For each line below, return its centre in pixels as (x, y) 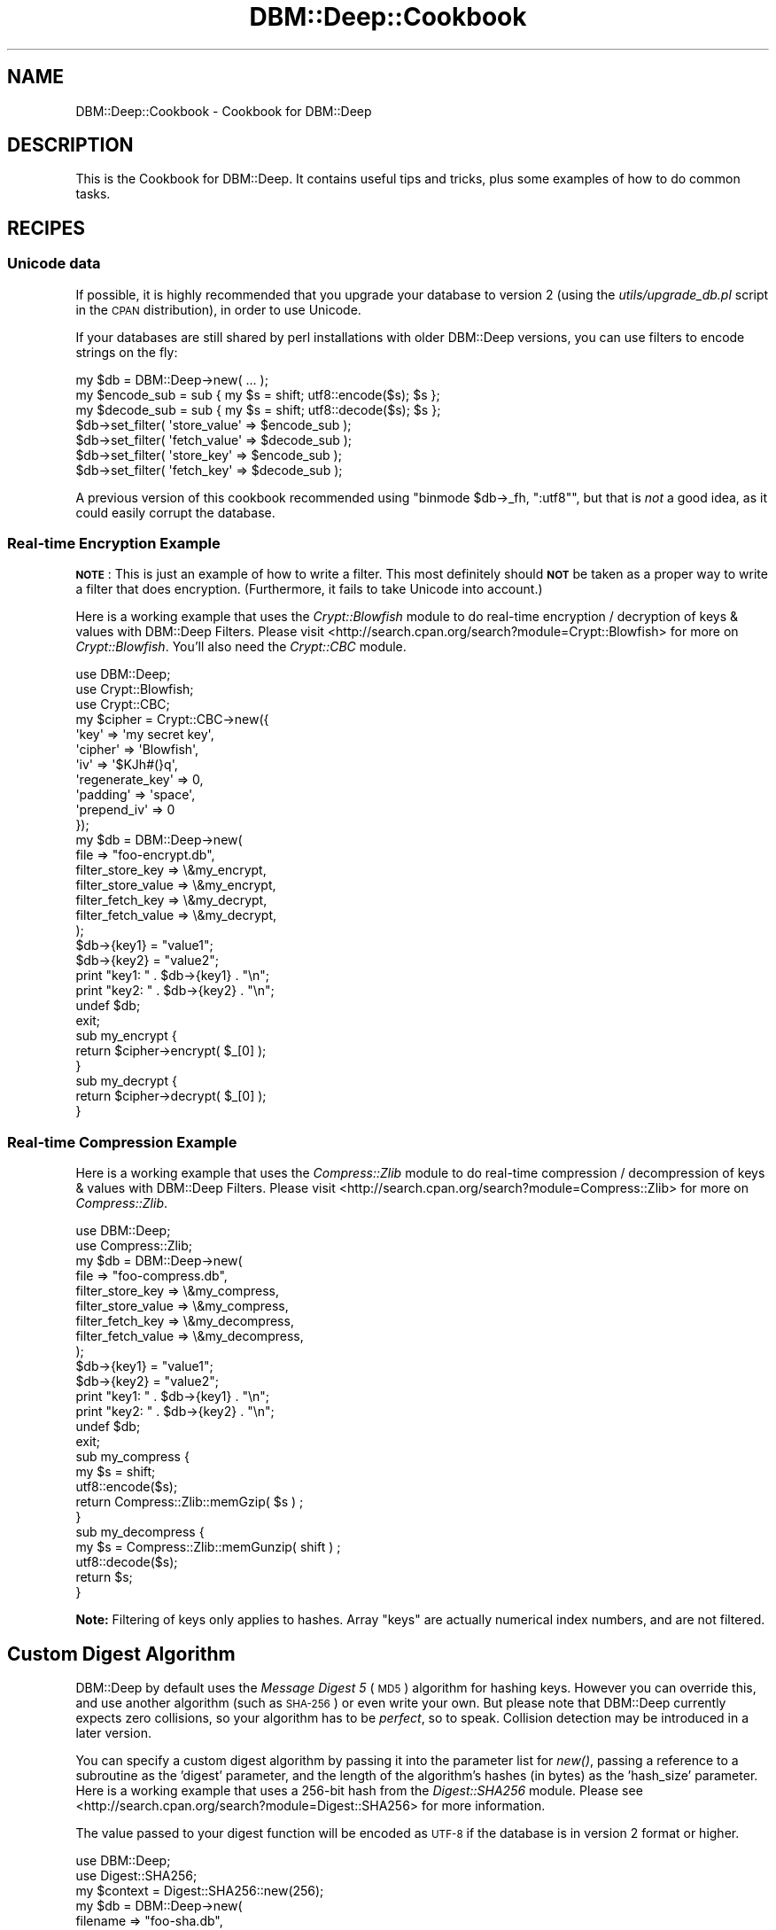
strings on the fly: (127, 352)
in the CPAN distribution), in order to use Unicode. (218, 309)
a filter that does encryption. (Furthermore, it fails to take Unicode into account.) (309, 589)
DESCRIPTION (70, 145)
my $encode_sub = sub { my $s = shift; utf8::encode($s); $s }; (258, 394)
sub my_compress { (132, 1457)
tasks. (93, 194)
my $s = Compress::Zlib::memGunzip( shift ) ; (208, 1547)
